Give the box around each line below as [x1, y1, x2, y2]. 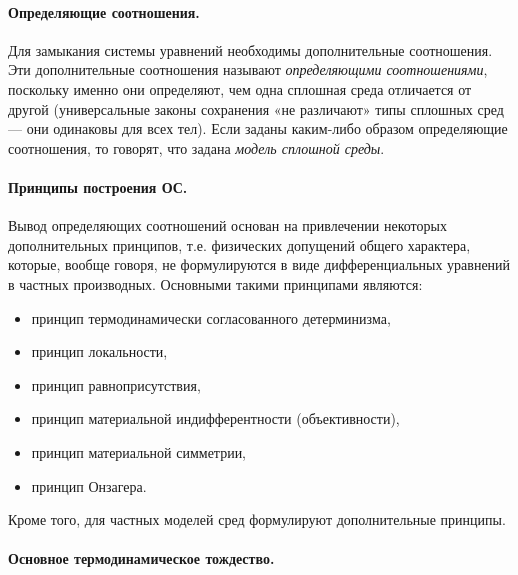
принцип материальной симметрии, [31, 441, 247, 462]
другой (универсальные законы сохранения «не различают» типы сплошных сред [8, 98, 504, 119]
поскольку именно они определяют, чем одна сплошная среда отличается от [8, 78, 472, 99]
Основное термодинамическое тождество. [8, 548, 275, 569]
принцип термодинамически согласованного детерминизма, [31, 307, 391, 328]
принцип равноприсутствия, [31, 374, 201, 395]
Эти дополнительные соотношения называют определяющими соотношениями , [8, 59, 488, 80]
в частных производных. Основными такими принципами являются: [8, 273, 423, 294]
